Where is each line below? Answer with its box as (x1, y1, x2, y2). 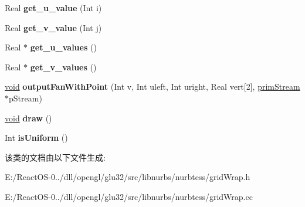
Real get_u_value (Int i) (5, 2, 102, 13)
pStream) (9, 91, 42, 104)
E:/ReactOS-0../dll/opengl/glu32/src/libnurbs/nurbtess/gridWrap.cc (5, 190, 253, 202)
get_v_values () (30, 60, 97, 73)
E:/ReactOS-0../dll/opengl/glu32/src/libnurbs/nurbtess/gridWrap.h (5, 171, 250, 183)
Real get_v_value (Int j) (5, 21, 102, 33)
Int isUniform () (5, 131, 68, 144)
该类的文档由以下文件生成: (5, 151, 106, 163)
